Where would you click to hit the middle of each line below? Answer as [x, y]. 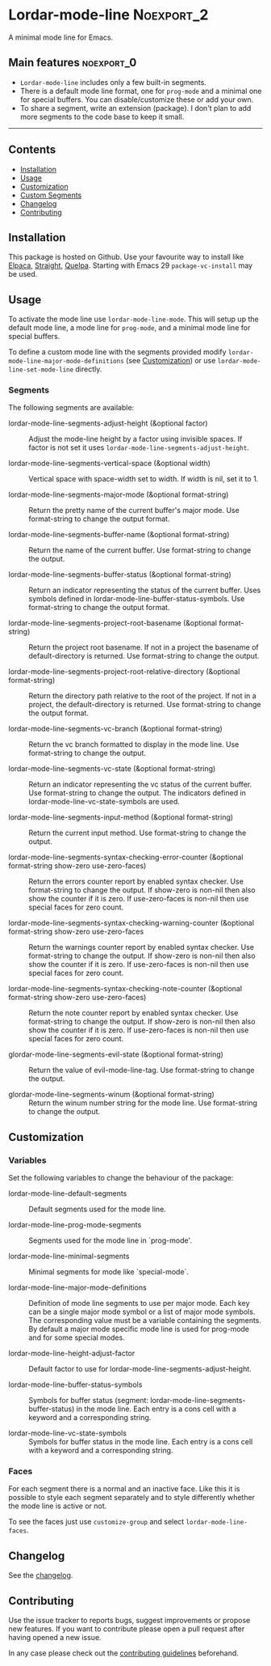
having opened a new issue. [55, 1638]
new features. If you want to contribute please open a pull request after [127, 1629]
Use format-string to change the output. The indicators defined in [137, 793]
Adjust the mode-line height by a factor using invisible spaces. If [135, 439]
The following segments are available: [71, 408]
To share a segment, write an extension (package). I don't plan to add [135, 108]
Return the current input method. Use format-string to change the [138, 833]
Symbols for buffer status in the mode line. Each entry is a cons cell [141, 1442]
